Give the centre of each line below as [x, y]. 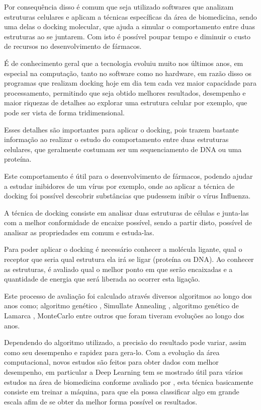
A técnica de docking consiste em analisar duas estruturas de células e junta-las [126, 212]
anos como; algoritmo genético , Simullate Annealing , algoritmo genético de [121, 305]
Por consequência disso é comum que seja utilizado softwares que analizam [119, 7]
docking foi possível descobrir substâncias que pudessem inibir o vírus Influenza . [127, 196]
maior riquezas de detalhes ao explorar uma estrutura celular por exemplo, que [126, 102]
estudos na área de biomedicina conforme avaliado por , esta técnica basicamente [129, 382]
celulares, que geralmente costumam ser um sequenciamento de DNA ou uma [123, 149]
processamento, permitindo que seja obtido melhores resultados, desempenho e [125, 92]
